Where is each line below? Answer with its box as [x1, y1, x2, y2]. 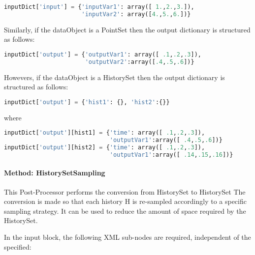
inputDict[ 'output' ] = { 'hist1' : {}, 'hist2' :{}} [4, 98, 170, 106]
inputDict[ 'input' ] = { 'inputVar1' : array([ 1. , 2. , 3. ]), [4, 3, 194, 10]
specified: [4, 241, 32, 252]
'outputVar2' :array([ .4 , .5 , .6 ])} [85, 58, 194, 65]
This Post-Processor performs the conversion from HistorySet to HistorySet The [4, 186, 246, 197]
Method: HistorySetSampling [4, 168, 105, 178]
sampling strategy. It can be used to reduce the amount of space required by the [4, 205, 246, 216]
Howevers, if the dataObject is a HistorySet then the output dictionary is [4, 72, 225, 82]
